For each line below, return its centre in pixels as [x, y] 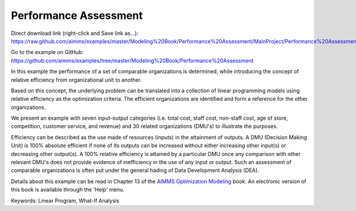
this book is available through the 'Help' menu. [68, 190]
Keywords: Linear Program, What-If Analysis [65, 200]
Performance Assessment [77, 15]
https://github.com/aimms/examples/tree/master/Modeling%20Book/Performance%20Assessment [132, 60]
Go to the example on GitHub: [47, 52]
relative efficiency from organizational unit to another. [76, 79]
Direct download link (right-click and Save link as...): [75, 33]
